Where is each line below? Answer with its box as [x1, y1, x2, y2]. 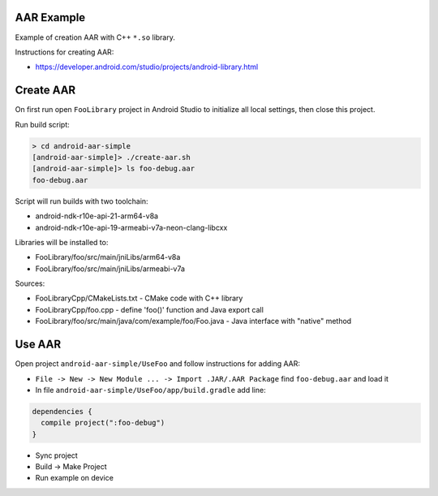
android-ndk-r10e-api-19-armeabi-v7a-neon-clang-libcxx [35, 222, 228, 232]
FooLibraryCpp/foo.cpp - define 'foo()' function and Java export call [35, 304, 264, 314]
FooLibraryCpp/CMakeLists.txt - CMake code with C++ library [35, 293, 243, 304]
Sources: [15, 278, 45, 288]
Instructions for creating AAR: [15, 47, 114, 57]
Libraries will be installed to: [15, 237, 109, 247]
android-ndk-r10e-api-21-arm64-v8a [35, 211, 158, 221]
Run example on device [35, 473, 114, 483]
